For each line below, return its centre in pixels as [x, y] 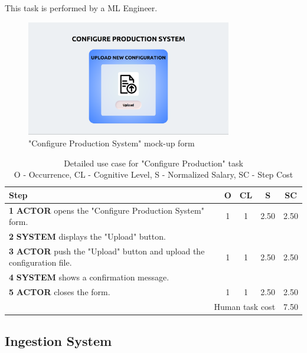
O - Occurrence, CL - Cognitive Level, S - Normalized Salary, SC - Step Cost [153, 174]
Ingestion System [58, 341]
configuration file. [40, 262]
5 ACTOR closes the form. [60, 292]
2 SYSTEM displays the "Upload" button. [87, 236]
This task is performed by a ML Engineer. [81, 8]
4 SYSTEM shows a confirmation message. [89, 277]
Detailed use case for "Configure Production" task [153, 163]
